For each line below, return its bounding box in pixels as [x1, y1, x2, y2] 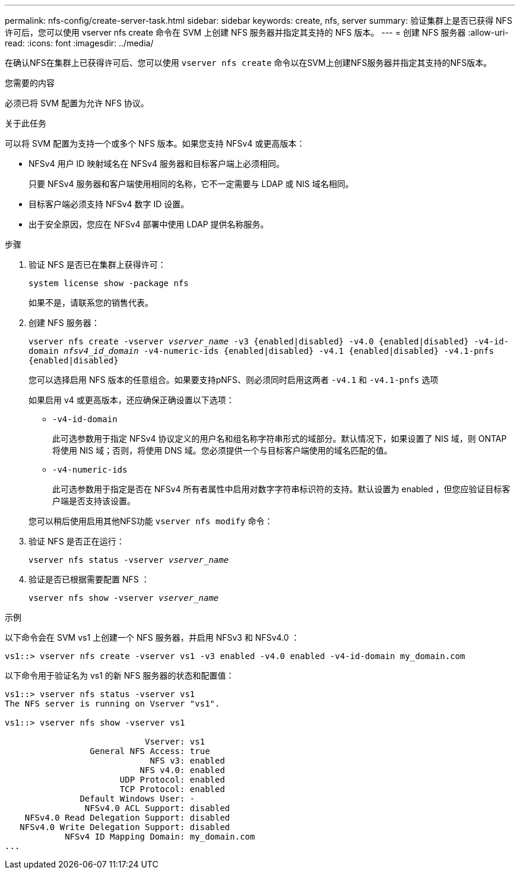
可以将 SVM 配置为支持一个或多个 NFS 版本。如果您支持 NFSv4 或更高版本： [5, 138, 305, 148]
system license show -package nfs [28, 278, 189, 288]
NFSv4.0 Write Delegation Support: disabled [20, 822, 230, 832]
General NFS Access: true [90, 746, 210, 756]
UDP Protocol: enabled [119, 775, 225, 784]
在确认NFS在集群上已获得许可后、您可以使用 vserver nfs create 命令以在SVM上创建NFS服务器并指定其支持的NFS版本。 [5, 58, 492, 68]
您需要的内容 [5, 78, 55, 88]
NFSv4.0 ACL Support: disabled [84, 803, 230, 813]
